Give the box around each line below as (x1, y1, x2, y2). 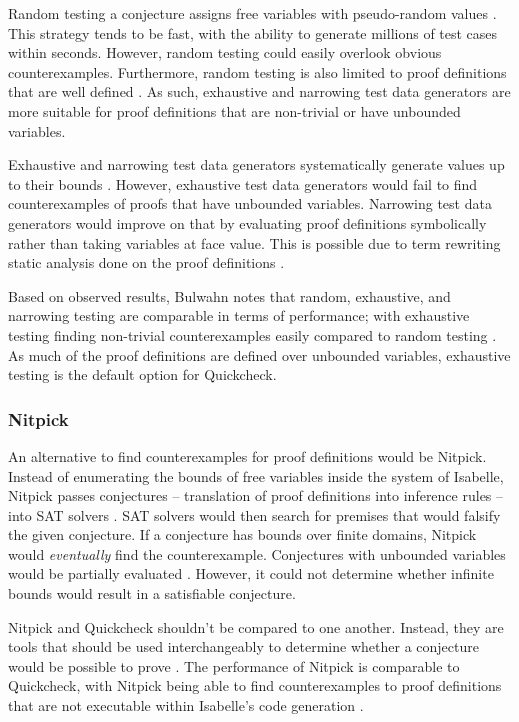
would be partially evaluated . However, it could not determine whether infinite (8, 563, 494, 584)
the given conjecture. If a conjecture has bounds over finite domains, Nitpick (8, 524, 477, 545)
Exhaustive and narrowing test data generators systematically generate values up (8, 154, 505, 175)
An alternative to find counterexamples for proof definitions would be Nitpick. (8, 445, 487, 466)
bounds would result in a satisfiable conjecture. (8, 583, 296, 604)
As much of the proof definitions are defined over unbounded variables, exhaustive (8, 344, 511, 365)
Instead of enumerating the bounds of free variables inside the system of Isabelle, (8, 465, 504, 486)
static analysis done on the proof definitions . (8, 252, 285, 273)
